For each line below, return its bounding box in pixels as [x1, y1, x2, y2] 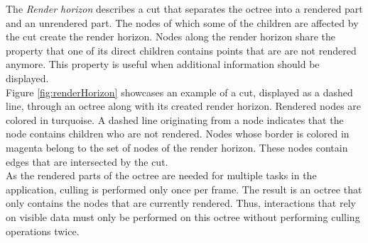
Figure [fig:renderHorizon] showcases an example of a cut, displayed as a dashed [6, 84, 353, 99]
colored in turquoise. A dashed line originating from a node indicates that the [6, 112, 344, 127]
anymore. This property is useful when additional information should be [6, 57, 320, 72]
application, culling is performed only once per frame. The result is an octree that [6, 181, 362, 196]
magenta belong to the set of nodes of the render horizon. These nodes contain [6, 140, 348, 154]
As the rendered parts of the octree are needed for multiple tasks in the [6, 168, 317, 183]
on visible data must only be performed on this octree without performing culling [6, 209, 360, 224]
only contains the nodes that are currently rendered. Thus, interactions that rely [6, 196, 356, 210]
